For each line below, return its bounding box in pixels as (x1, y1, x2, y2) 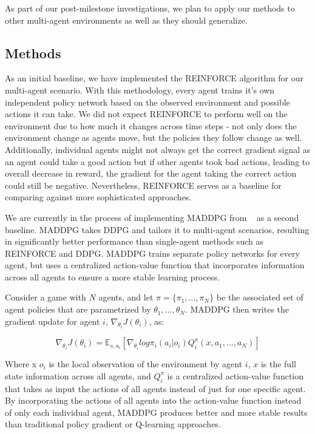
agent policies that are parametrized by (5, 303, 151, 316)
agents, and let (98, 291, 154, 303)
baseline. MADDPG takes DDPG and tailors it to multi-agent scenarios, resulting (5, 223, 310, 236)
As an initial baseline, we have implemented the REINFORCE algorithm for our (5, 72, 304, 84)
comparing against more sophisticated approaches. (5, 191, 192, 203)
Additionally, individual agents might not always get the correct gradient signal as (5, 143, 311, 155)
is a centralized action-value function (167, 369, 304, 382)
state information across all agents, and (5, 369, 151, 382)
